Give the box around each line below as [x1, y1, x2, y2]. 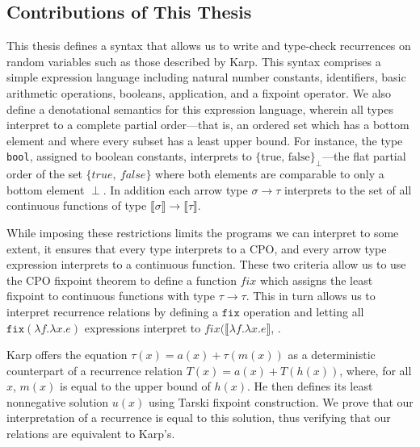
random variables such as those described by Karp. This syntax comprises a [6, 52, 381, 69]
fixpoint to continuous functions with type [6, 287, 216, 304]
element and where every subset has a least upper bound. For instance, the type [6, 132, 403, 148]
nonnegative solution [6, 393, 109, 410]
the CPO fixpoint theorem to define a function [6, 271, 237, 288]
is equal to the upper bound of [60, 378, 211, 395]
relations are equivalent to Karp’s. [6, 425, 175, 442]
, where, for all [339, 361, 412, 378]
